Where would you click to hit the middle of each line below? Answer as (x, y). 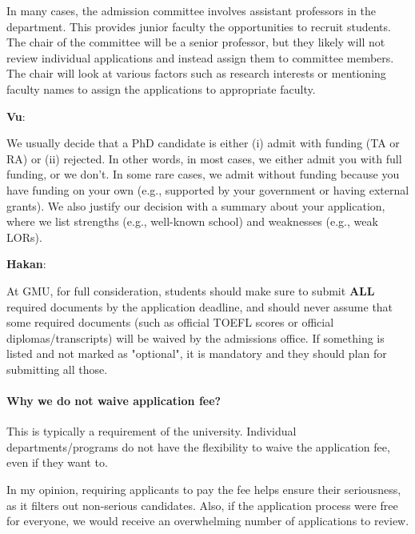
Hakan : (26, 264)
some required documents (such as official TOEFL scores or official (170, 322)
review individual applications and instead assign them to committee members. (200, 57)
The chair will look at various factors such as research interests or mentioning (196, 73)
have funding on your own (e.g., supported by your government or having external (208, 189)
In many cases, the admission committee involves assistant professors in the (192, 10)
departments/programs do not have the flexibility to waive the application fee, (198, 446)
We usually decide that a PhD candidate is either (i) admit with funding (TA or (203, 143)
